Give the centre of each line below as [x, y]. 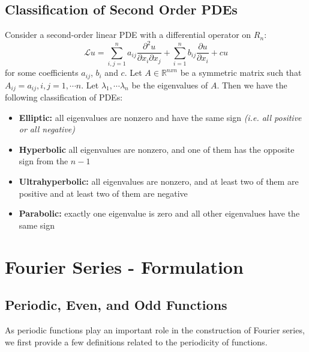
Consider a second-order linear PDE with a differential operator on [128, 35]
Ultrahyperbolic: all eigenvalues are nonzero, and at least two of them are [159, 181]
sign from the [43, 161]
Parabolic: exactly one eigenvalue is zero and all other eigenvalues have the [159, 213]
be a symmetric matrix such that [241, 73]
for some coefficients [42, 73]
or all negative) [47, 129]
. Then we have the [252, 85]
